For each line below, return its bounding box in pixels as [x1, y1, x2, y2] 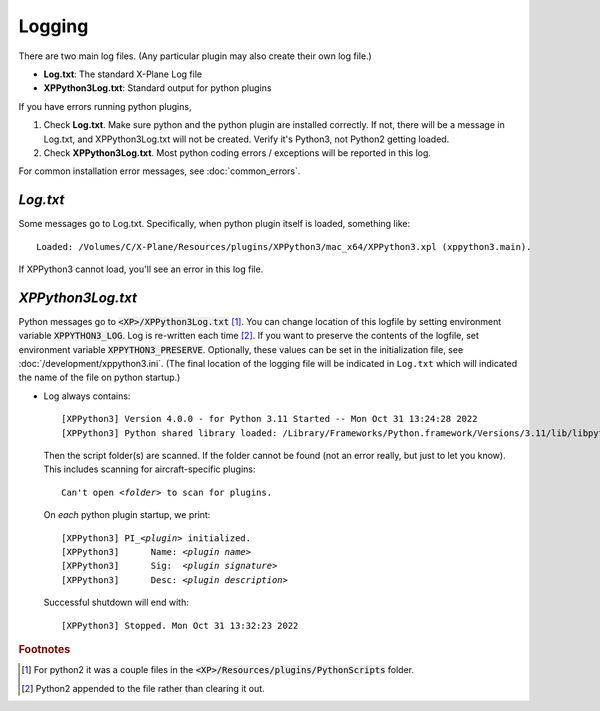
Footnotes [18, 642, 71, 656]
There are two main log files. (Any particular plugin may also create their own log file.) [18, 50, 372, 62]
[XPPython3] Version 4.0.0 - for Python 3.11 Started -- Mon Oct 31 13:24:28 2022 [61, 413, 478, 425]
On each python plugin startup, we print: [43, 509, 211, 521]
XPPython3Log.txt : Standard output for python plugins [43, 82, 272, 94]
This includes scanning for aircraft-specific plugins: [43, 463, 256, 475]
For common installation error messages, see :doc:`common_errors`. [18, 165, 301, 177]
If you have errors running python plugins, [18, 100, 192, 112]
